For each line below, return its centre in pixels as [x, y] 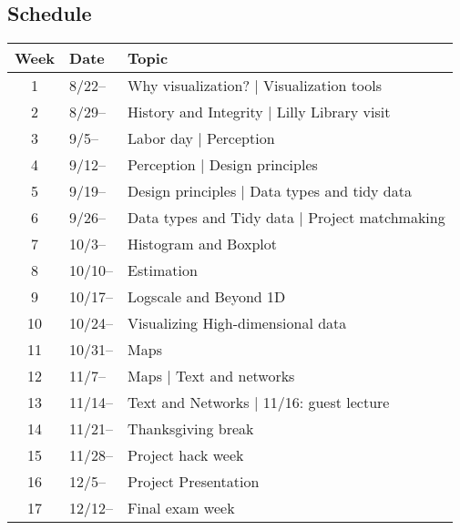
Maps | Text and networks [211, 376]
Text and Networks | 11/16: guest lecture [259, 403]
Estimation [163, 270]
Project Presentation [194, 482]
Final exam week [181, 508]
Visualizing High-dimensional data [237, 323]
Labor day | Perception [201, 138]
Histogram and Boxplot [203, 244]
